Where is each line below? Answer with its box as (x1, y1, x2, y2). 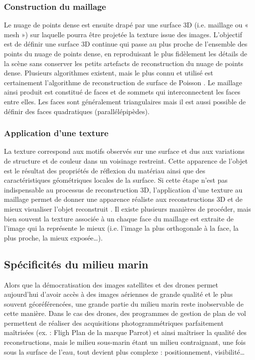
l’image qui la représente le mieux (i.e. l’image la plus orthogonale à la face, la (4, 223, 239, 233)
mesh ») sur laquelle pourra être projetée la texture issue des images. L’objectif (4, 29, 242, 39)
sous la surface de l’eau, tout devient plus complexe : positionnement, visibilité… (4, 346, 245, 357)
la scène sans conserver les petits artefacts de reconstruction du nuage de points (4, 58, 244, 68)
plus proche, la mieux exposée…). (4, 232, 103, 242)
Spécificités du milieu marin (4, 256, 149, 271)
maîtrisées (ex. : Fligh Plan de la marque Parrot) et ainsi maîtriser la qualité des (4, 327, 247, 337)
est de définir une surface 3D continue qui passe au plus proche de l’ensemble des (4, 39, 248, 49)
